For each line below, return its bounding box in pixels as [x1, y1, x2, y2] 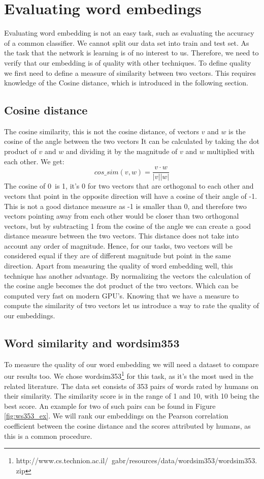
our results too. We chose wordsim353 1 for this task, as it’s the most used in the [4, 369, 253, 381]
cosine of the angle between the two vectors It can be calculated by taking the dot [4, 136, 259, 146]
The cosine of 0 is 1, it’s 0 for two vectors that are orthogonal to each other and [4, 181, 254, 191]
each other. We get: [4, 156, 64, 166]
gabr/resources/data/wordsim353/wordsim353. [112, 455, 257, 466]
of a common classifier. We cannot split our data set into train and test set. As [4, 37, 249, 48]
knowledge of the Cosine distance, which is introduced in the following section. [4, 77, 249, 88]
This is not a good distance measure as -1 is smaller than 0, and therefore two [4, 200, 247, 211]
